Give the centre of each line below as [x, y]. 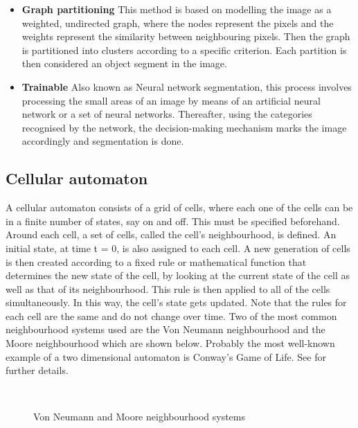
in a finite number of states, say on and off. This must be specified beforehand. [173, 221]
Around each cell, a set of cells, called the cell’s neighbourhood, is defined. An [171, 234]
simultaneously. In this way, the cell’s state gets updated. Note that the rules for [176, 302]
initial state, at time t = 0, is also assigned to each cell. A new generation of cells [178, 248]
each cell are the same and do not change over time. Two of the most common [171, 315]
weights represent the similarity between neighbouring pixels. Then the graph [186, 36]
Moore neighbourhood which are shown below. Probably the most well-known [170, 343]
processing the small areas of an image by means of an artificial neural [171, 100]
